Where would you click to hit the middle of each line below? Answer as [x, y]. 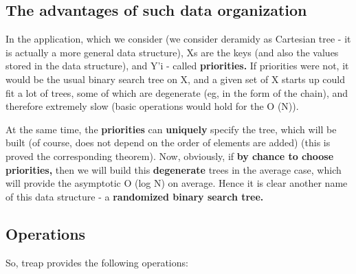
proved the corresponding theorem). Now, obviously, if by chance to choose [170, 156]
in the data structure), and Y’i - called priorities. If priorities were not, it [192, 66]
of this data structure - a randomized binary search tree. [135, 196]
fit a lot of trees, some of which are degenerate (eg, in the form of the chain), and [177, 92]
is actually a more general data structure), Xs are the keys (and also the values [172, 52]
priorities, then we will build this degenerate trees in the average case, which [174, 169]
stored [19, 66]
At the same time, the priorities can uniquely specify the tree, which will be [171, 129]
